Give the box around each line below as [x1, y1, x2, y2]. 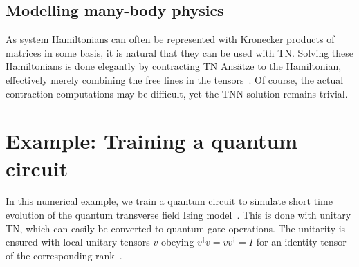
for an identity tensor [256, 234, 347, 249]
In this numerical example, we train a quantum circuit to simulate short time [6, 194, 333, 208]
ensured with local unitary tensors [6, 234, 150, 249]
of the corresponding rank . [6, 248, 122, 262]
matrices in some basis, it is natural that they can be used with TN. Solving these [6, 45, 354, 59]
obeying [160, 234, 194, 249]
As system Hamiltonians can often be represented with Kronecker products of [6, 32, 335, 46]
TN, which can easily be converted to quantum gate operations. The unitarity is [6, 221, 346, 235]
